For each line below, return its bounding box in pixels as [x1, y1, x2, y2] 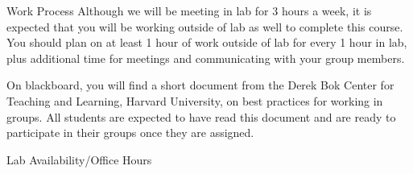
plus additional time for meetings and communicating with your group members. [6, 49, 405, 66]
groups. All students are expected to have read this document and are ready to [6, 108, 396, 125]
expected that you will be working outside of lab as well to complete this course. [6, 18, 403, 35]
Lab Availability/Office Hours [6, 151, 152, 168]
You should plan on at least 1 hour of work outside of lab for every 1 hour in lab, [6, 34, 407, 51]
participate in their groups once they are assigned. [6, 124, 254, 141]
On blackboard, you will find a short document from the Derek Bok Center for [6, 77, 394, 93]
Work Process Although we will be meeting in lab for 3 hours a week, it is [6, 2, 372, 19]
